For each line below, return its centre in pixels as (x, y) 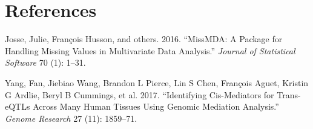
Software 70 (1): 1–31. (45, 62)
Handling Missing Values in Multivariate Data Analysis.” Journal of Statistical (150, 50)
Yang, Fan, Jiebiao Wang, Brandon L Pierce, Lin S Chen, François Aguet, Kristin (157, 82)
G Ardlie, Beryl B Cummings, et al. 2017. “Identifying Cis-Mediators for (140, 94)
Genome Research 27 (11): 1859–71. (71, 118)
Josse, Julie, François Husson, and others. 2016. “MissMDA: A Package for (144, 39)
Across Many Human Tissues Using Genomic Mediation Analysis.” (156, 106)
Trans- (289, 94)
